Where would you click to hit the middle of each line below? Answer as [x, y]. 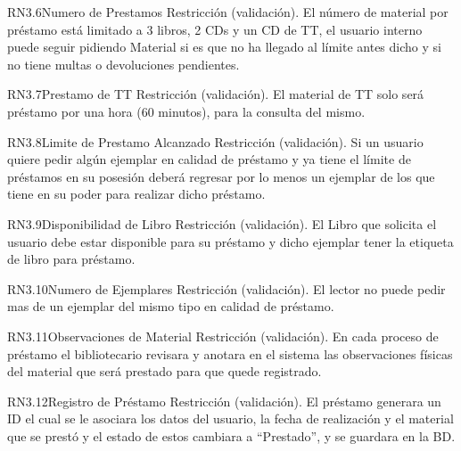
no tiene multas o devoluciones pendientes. [123, 64]
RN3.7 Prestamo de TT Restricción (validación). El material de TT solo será [216, 94]
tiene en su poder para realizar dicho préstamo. [136, 194]
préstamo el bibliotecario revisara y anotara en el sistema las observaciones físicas [230, 353]
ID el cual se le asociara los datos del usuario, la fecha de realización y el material [230, 418]
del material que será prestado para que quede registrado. [165, 371]
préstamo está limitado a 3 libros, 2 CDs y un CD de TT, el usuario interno [215, 29]
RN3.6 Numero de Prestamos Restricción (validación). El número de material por [228, 12]
